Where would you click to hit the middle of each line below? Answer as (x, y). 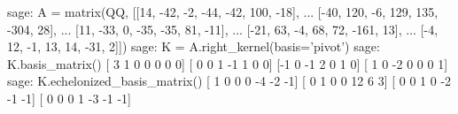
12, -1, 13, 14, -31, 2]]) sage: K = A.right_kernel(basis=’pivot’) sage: (194, 46)
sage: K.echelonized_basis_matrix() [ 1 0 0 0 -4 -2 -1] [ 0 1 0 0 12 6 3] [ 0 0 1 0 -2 (229, 81)
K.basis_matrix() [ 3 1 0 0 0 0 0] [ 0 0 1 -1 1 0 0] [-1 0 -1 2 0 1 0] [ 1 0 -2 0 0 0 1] (228, 63)
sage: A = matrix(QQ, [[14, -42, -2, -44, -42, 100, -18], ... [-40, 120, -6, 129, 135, (223, 11)
